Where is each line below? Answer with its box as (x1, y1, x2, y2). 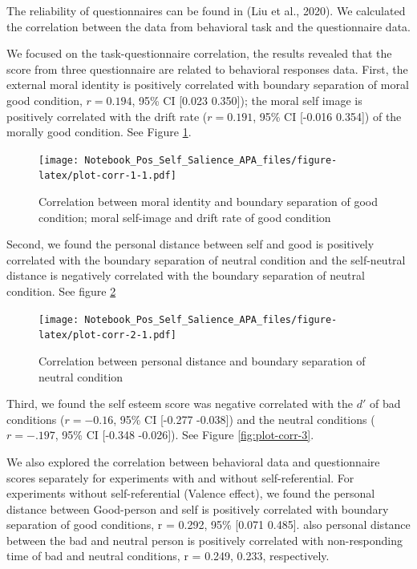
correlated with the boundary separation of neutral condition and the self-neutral (6, 251, 406, 268)
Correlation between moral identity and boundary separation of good (38, 193, 379, 210)
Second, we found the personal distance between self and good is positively (6, 236, 374, 252)
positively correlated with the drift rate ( (6, 107, 208, 124)
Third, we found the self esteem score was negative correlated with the (6, 395, 354, 412)
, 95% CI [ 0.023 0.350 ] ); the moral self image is (132, 91, 362, 108)
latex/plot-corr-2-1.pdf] (38, 329, 176, 341)
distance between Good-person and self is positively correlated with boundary (6, 500, 389, 517)
